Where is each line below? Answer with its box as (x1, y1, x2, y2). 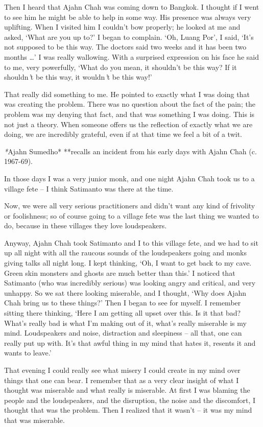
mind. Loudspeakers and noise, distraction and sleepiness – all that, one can (4, 327, 242, 338)
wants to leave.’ (4, 347, 52, 358)
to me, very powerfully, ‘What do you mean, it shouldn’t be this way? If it (4, 61, 237, 72)
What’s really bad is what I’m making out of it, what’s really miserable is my (4, 317, 247, 328)
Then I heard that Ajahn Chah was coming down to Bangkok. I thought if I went (4, 2, 259, 12)
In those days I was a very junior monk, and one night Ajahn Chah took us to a (4, 173, 255, 183)
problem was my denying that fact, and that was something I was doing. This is (4, 108, 255, 119)
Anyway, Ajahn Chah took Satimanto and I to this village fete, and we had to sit (4, 237, 258, 248)
